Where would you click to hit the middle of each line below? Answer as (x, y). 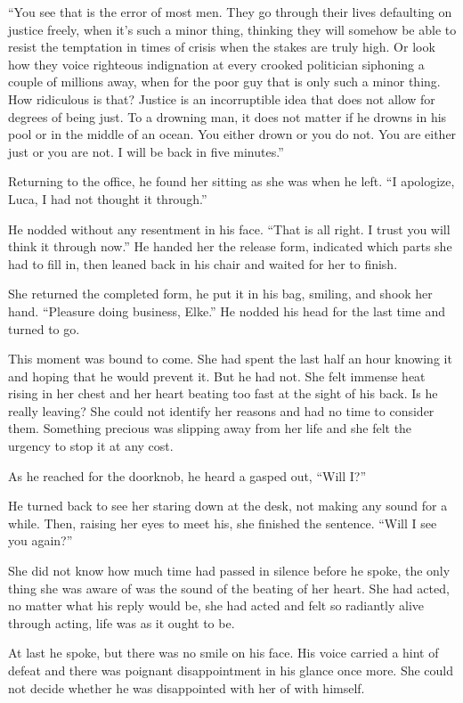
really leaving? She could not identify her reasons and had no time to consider (221, 410)
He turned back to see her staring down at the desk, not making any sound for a (228, 506)
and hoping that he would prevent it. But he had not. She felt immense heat (217, 376)
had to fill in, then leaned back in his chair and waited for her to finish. (203, 263)
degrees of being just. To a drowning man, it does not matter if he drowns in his (227, 116)
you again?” (41, 540)
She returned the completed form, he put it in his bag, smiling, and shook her (220, 294)
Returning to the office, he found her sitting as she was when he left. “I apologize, (231, 181)
